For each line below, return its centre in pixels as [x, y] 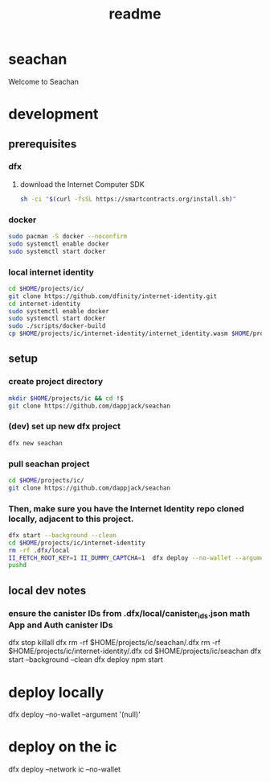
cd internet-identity [45, 304]
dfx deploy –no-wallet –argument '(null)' [74, 714]
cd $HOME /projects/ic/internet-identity [77, 543]
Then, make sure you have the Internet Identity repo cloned [127, 508]
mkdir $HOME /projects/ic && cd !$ [66, 398]
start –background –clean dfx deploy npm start [86, 660]
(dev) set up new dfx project [64, 426]
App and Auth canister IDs [61, 625]
